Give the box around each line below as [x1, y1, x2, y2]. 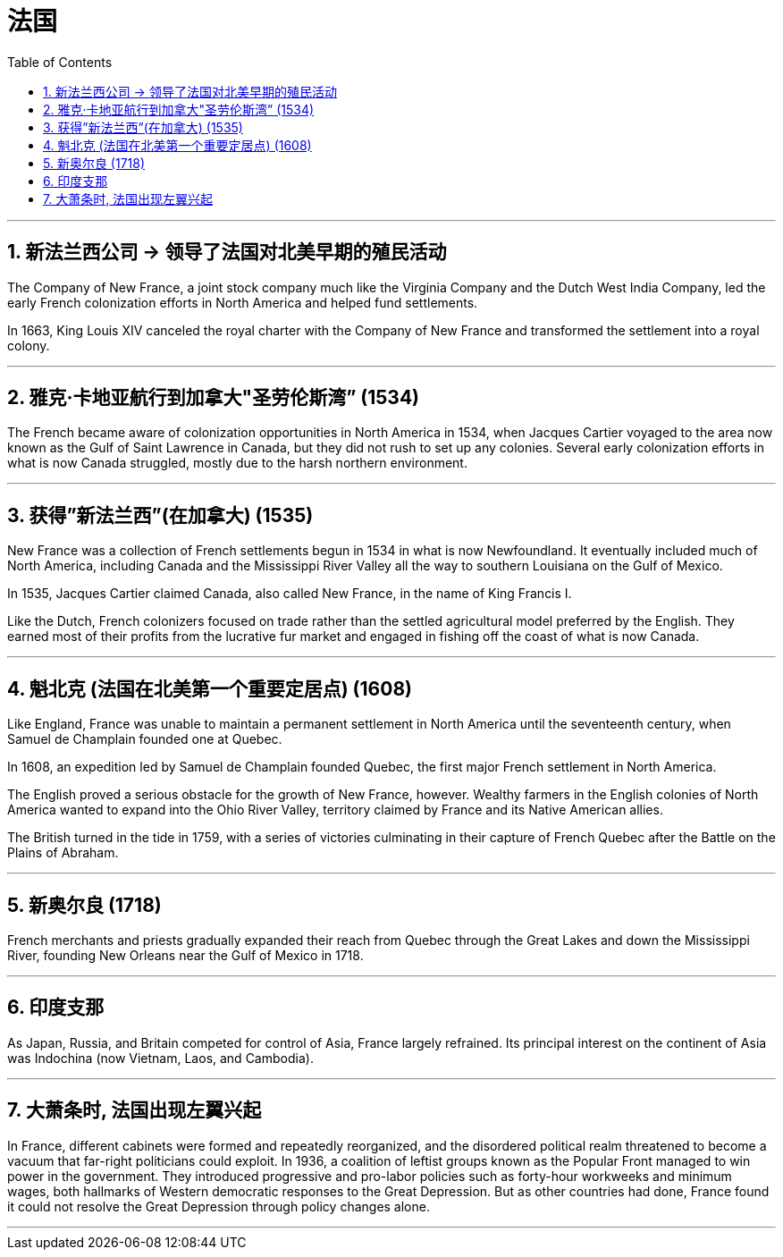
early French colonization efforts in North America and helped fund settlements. [7, 294, 478, 310]
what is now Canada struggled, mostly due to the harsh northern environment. [7, 455, 467, 471]
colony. [7, 337, 50, 353]
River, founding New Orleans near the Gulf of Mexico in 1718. [7, 947, 364, 963]
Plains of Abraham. [7, 845, 119, 861]
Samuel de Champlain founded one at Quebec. [7, 731, 282, 747]
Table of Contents [7, 54, 113, 70]
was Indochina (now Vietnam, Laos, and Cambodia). [7, 1050, 314, 1066]
